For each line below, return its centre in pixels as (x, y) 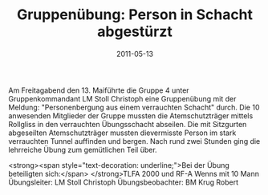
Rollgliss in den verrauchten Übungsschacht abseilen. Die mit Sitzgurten (128, 124)
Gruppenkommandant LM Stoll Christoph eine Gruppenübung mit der (122, 98)
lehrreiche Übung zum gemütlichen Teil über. (83, 149)
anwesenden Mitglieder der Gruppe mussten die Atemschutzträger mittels (131, 115)
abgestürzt (135, 32)
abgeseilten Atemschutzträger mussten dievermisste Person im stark (122, 133)
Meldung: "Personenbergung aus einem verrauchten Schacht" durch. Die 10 (134, 107)
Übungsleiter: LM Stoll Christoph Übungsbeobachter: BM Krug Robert (124, 182)
